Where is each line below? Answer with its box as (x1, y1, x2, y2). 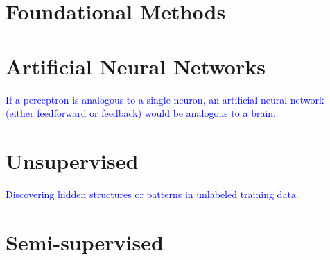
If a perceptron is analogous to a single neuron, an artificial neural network (6, 92, 324, 106)
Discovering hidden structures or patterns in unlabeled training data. (6, 186, 299, 201)
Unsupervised (6, 146, 139, 174)
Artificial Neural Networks (6, 51, 266, 80)
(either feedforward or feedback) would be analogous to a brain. (6, 106, 276, 120)
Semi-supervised (6, 227, 164, 256)
